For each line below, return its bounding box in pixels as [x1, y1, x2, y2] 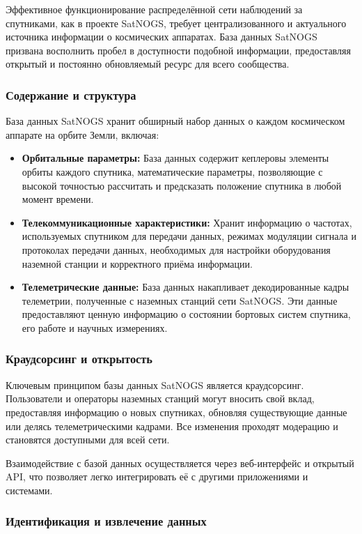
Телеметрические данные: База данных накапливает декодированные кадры [22, 280, 349, 294]
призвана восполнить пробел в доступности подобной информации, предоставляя [6, 43, 351, 57]
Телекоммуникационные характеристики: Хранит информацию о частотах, [22, 215, 352, 229]
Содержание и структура [6, 86, 136, 103]
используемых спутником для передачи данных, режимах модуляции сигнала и [22, 229, 356, 243]
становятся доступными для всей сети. [6, 432, 170, 447]
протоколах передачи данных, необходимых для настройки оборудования [22, 242, 331, 257]
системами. [6, 482, 53, 497]
